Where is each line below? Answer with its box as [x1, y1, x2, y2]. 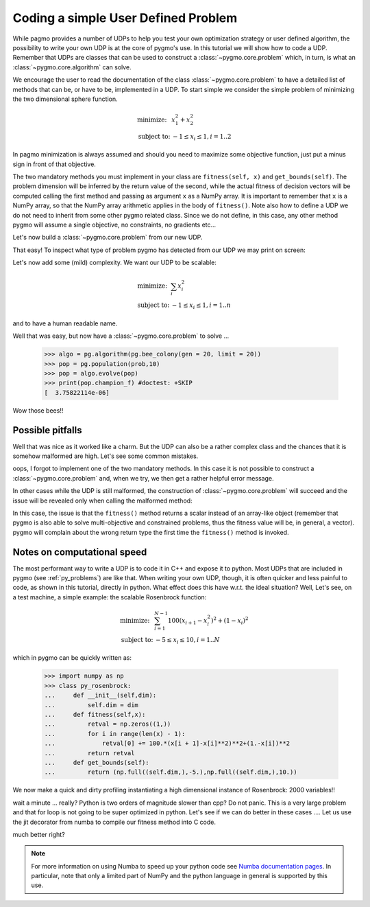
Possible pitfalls [12, 424, 82, 436]
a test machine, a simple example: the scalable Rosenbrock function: [12, 593, 207, 601]
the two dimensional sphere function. [12, 95, 118, 103]
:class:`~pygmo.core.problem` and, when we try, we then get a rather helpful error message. [12, 474, 274, 482]
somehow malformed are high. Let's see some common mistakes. [12, 452, 199, 460]
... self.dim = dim [44, 701, 138, 709]
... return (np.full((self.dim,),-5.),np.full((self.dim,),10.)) [44, 768, 297, 776]
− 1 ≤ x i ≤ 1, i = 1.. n [171, 301, 231, 311]
